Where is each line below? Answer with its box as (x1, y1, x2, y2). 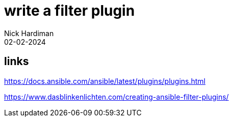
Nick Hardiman (4, 28, 54, 38)
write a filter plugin (4, 2, 135, 19)
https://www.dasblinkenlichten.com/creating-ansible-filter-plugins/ (4, 92, 229, 101)
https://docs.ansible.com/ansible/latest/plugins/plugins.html (4, 76, 205, 85)
